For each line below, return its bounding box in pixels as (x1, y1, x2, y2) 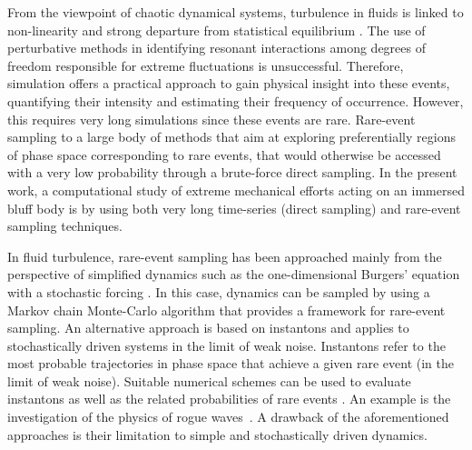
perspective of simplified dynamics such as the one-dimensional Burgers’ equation (7, 265, 460, 284)
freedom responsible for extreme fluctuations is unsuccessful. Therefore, (7, 55, 404, 75)
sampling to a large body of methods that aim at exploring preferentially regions (7, 127, 456, 146)
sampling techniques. (7, 216, 123, 235)
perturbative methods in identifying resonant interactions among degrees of (7, 38, 426, 57)
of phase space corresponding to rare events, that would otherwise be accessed (7, 145, 441, 164)
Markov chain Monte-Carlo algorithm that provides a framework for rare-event (7, 300, 446, 319)
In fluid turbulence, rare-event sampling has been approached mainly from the (7, 246, 442, 265)
